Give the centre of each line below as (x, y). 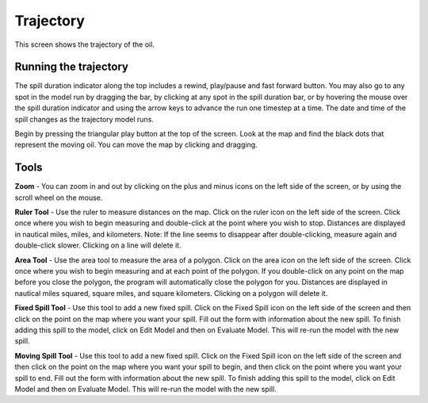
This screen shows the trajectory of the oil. (84, 44)
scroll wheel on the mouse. (59, 198)
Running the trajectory (71, 67)
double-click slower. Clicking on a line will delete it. (98, 245)
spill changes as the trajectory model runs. (84, 119)
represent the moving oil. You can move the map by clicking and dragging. (136, 145)
